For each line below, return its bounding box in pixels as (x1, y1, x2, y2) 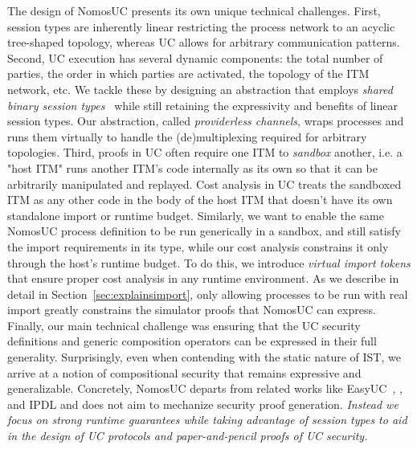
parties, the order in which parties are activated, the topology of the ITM (7, 65, 370, 82)
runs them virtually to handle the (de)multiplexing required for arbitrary (7, 128, 367, 145)
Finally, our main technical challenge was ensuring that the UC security (7, 316, 361, 333)
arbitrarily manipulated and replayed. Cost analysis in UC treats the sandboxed (7, 175, 402, 192)
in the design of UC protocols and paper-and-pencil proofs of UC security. (7, 427, 368, 444)
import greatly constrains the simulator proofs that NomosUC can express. (7, 301, 376, 318)
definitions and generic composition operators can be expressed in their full (7, 333, 377, 349)
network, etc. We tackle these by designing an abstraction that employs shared (7, 80, 393, 97)
